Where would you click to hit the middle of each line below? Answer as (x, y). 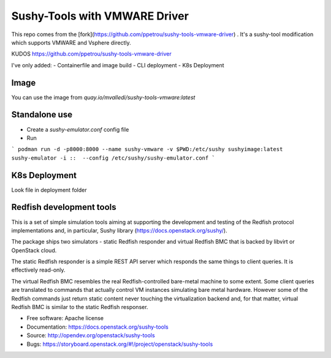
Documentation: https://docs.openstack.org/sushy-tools (97, 327)
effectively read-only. (38, 270)
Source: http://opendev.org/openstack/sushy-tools (91, 335)
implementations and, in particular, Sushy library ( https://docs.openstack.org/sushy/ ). (119, 230)
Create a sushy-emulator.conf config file (78, 129)
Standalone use (42, 115)
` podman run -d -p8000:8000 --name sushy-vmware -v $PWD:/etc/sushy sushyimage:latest (147, 149)
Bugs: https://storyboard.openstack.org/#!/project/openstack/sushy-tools (120, 344)
